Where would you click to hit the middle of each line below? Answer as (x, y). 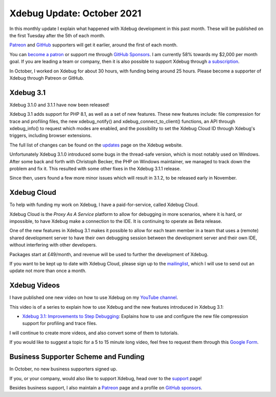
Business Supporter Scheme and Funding (77, 357)
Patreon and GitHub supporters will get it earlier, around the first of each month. (94, 45)
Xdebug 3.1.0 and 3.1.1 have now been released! (59, 105)
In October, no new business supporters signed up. (63, 369)
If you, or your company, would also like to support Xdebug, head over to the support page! (106, 378)
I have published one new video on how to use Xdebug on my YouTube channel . (94, 297)
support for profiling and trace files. (60, 324)
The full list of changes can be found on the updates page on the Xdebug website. (96, 145)
